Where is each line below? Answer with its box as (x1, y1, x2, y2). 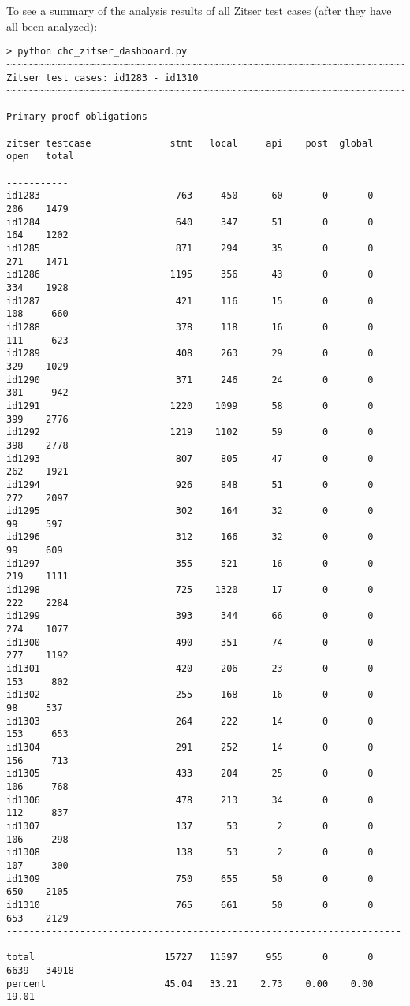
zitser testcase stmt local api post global (6, 137, 374, 149)
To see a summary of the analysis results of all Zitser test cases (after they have (6, 2, 392, 18)
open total (6, 151, 74, 162)
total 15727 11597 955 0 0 (6, 952, 374, 963)
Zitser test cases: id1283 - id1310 (6, 72, 199, 84)
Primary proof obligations (6, 111, 147, 123)
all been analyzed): (6, 17, 98, 34)
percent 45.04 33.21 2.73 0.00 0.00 (6, 978, 374, 989)
